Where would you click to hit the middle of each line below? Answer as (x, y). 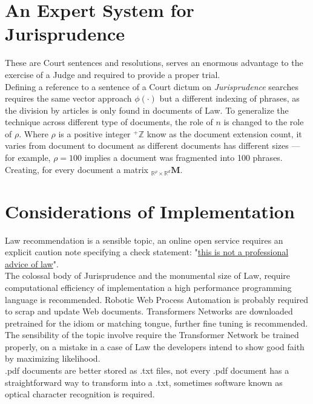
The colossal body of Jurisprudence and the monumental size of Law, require (148, 275)
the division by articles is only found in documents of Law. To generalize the (147, 110)
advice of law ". (32, 263)
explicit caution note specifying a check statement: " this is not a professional (147, 252)
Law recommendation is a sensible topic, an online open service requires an (144, 240)
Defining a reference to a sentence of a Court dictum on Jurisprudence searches (152, 86)
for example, (28, 158)
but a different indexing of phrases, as (229, 98)
